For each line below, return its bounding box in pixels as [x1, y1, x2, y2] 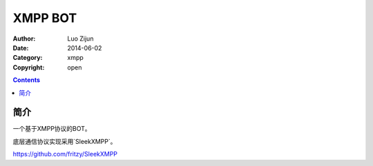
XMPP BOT [12, 10, 77, 25]
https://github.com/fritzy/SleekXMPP [12, 150, 117, 158]
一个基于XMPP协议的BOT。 [12, 125, 91, 133]
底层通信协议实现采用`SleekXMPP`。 [12, 137, 117, 145]
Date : [12, 43, 29, 52]
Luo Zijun [67, 34, 94, 43]
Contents [12, 76, 41, 84]
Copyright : [12, 63, 45, 72]
